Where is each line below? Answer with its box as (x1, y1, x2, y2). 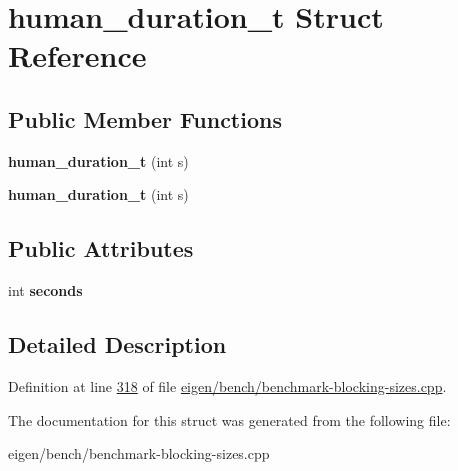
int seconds (8, 280, 83, 301)
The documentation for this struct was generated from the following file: (8, 409, 451, 430)
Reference (8, 35, 147, 76)
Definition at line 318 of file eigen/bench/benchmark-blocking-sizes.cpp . (8, 375, 447, 396)
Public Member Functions (8, 103, 282, 134)
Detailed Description (8, 329, 227, 360)
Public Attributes (8, 233, 194, 264)
